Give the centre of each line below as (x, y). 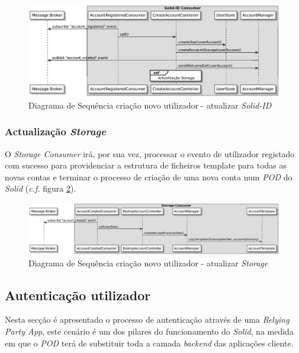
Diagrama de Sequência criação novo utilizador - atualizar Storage (148, 263)
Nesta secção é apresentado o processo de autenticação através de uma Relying (147, 319)
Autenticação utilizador (78, 295)
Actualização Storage (56, 131)
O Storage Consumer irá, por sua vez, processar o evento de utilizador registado (150, 153)
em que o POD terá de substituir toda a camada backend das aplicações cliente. (149, 343)
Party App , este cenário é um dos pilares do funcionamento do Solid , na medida (149, 331)
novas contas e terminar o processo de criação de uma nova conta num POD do (149, 176)
